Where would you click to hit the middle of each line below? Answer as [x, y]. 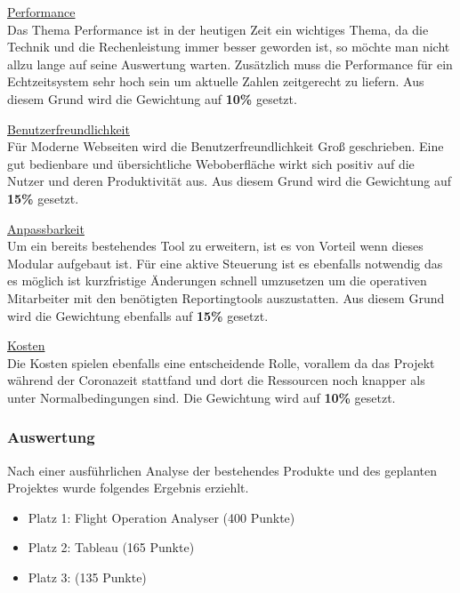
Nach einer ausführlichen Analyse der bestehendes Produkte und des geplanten [222, 470]
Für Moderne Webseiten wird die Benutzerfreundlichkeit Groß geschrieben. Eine [226, 146]
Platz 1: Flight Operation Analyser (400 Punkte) [161, 517]
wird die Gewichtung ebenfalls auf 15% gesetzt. [138, 315]
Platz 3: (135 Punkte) [87, 577]
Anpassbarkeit [46, 228]
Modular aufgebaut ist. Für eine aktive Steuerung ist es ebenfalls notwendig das [225, 263]
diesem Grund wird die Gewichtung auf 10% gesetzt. [152, 98]
